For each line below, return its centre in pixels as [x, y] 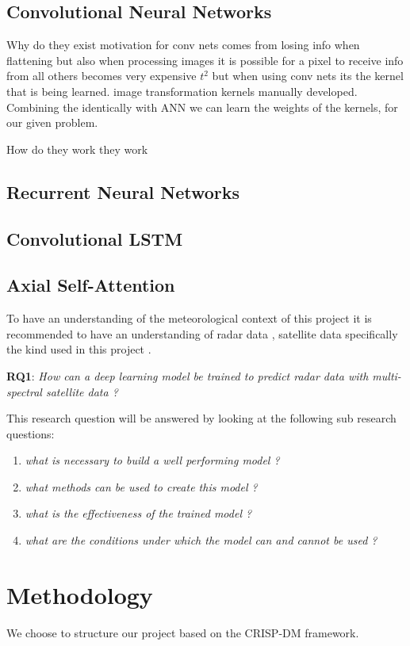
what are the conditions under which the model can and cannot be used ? [201, 540]
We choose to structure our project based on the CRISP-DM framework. [183, 632]
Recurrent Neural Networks [123, 191]
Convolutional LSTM [95, 238]
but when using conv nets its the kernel [308, 76]
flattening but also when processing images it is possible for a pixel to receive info [205, 60]
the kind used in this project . [79, 349]
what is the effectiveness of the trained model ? [138, 513]
